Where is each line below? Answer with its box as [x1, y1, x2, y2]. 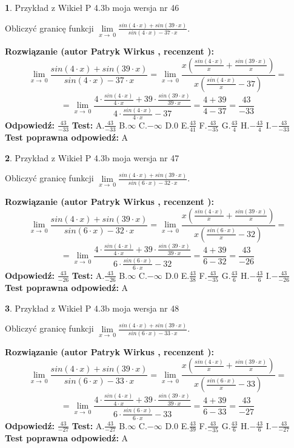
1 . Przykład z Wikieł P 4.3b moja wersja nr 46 [5, 1, 179, 13]
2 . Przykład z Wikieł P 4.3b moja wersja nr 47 [5, 151, 179, 164]
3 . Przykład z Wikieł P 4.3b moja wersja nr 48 [5, 301, 179, 314]
